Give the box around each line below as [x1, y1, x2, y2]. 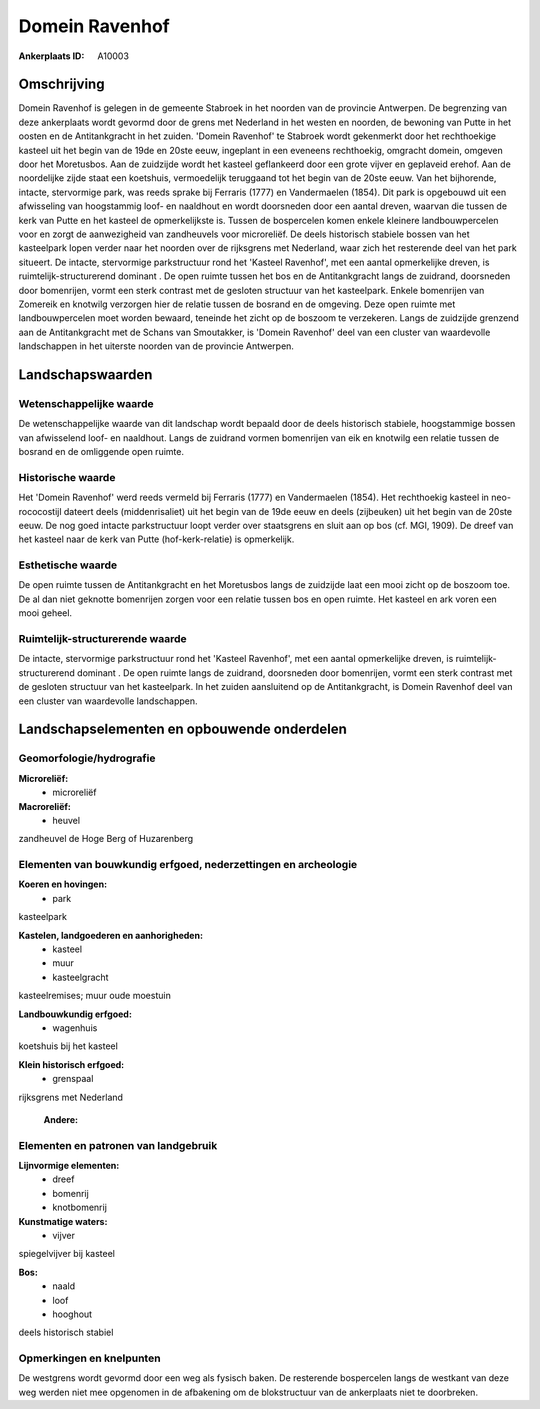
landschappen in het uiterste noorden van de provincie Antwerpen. [18, 340, 295, 352]
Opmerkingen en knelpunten [18, 1351, 161, 1365]
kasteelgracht [52, 971, 109, 983]
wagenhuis [52, 1021, 98, 1034]
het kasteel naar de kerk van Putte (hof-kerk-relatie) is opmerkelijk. [18, 533, 295, 545]
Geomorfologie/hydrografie [18, 751, 156, 765]
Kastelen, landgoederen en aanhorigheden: [18, 929, 204, 941]
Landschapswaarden [18, 366, 153, 383]
